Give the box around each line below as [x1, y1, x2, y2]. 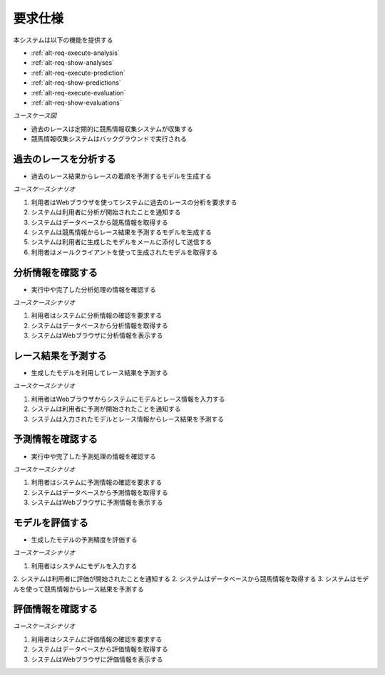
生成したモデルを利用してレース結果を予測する [31, 369, 168, 377]
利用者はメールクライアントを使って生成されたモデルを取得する [31, 248, 218, 256]
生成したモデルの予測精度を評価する [31, 535, 138, 544]
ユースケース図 [13, 111, 57, 120]
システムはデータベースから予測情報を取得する [31, 488, 168, 496]
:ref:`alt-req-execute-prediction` [31, 68, 125, 77]
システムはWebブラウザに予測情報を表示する [31, 498, 163, 507]
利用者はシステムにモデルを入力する [31, 561, 138, 570]
